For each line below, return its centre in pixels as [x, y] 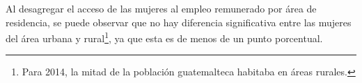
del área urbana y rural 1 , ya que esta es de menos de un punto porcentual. [164, 37]
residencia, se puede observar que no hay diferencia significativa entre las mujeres [179, 22]
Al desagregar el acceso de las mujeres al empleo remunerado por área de [161, 8]
